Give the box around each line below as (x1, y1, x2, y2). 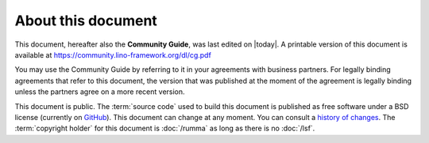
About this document (14, 12, 158, 29)
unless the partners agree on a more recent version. (14, 87, 186, 96)
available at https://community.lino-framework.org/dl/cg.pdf (14, 50, 212, 59)
